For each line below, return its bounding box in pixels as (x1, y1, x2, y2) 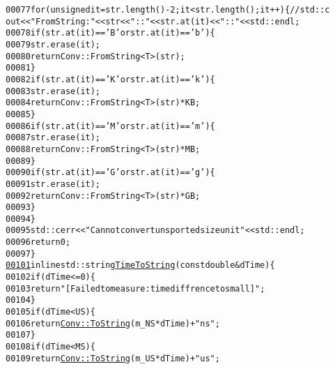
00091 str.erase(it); (6, 179, 101, 189)
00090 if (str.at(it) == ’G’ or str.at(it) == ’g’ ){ (6, 167, 215, 178)
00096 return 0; (6, 237, 71, 248)
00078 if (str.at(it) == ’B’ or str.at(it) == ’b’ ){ (6, 28, 215, 38)
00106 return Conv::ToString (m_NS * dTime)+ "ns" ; (6, 318, 220, 329)
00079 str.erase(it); (6, 39, 101, 50)
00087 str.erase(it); (6, 133, 101, 143)
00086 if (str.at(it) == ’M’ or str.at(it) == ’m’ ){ (6, 121, 215, 131)
